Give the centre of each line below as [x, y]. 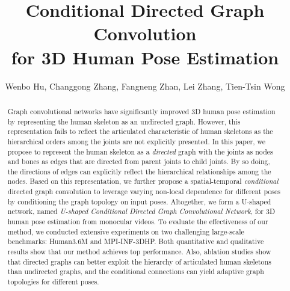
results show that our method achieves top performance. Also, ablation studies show [139, 252]
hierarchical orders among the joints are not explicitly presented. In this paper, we [137, 141]
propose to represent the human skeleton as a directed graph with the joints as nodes [140, 151]
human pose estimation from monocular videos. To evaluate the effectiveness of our [138, 222]
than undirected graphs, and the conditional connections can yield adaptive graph [136, 271]
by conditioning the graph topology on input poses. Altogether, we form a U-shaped [139, 201]
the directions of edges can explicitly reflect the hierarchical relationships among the [139, 171]
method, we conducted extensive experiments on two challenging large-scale [126, 231]
